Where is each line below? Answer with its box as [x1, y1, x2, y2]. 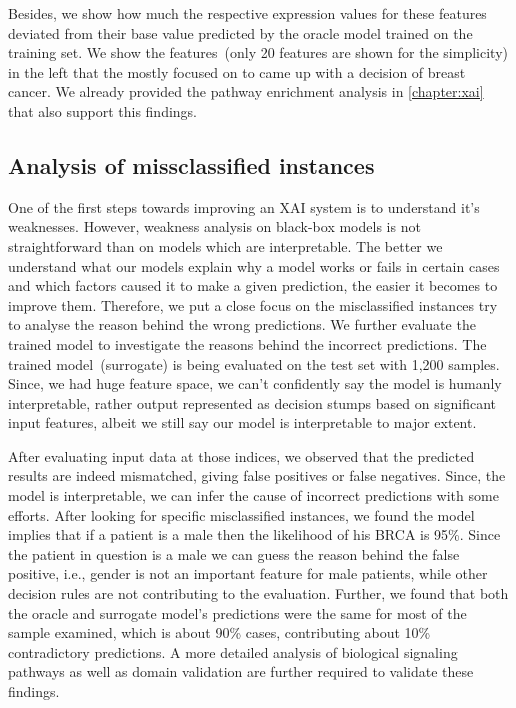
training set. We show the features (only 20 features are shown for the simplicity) [8, 42, 508, 63]
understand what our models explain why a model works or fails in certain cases [8, 255, 500, 276]
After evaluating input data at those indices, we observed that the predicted [8, 445, 475, 466]
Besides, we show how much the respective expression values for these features [8, 3, 487, 23]
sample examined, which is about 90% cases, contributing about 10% [8, 622, 431, 643]
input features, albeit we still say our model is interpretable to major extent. [8, 412, 477, 433]
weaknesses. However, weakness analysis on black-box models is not [8, 216, 421, 237]
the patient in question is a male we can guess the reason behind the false [8, 543, 460, 564]
